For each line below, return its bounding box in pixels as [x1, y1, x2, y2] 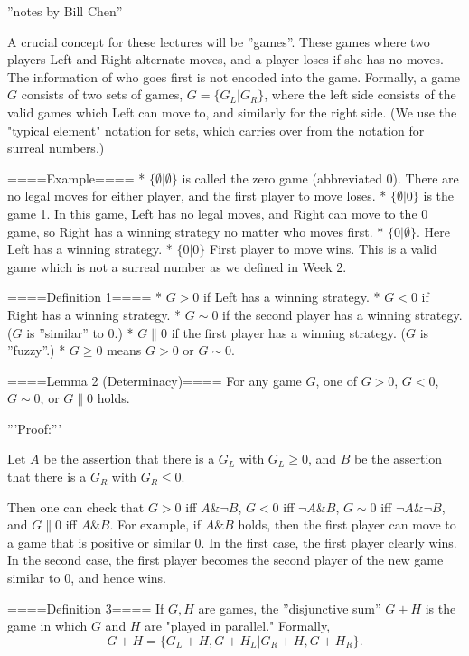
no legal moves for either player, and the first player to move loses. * [7, 186, 387, 205]
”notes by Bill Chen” [7, 2, 123, 20]
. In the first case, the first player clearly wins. [201, 532, 457, 551]
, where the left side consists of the [264, 85, 456, 104]
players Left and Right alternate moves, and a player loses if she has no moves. [7, 50, 444, 69]
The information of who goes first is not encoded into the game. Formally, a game [7, 67, 461, 86]
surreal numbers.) [7, 138, 105, 157]
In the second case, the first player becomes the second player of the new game [7, 550, 444, 569]
